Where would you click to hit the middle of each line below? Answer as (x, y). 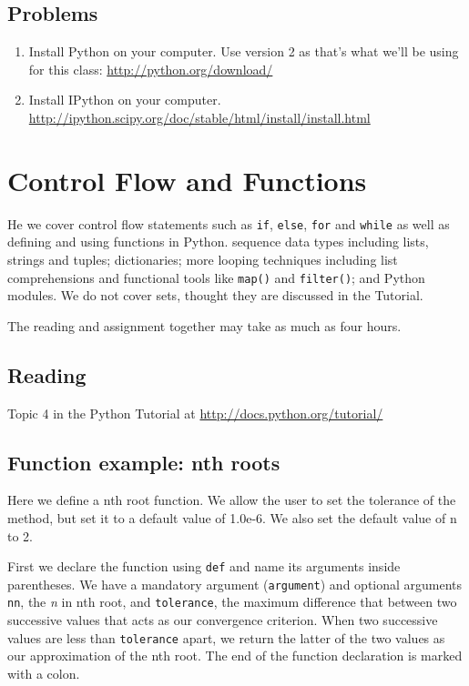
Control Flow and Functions (187, 180)
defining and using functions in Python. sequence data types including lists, (218, 242)
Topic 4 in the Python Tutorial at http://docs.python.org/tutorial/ (195, 413)
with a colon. (44, 673)
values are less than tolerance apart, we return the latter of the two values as (226, 637)
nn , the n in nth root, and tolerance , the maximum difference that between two (232, 602)
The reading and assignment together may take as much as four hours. (204, 325)
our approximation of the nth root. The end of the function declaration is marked (235, 656)
